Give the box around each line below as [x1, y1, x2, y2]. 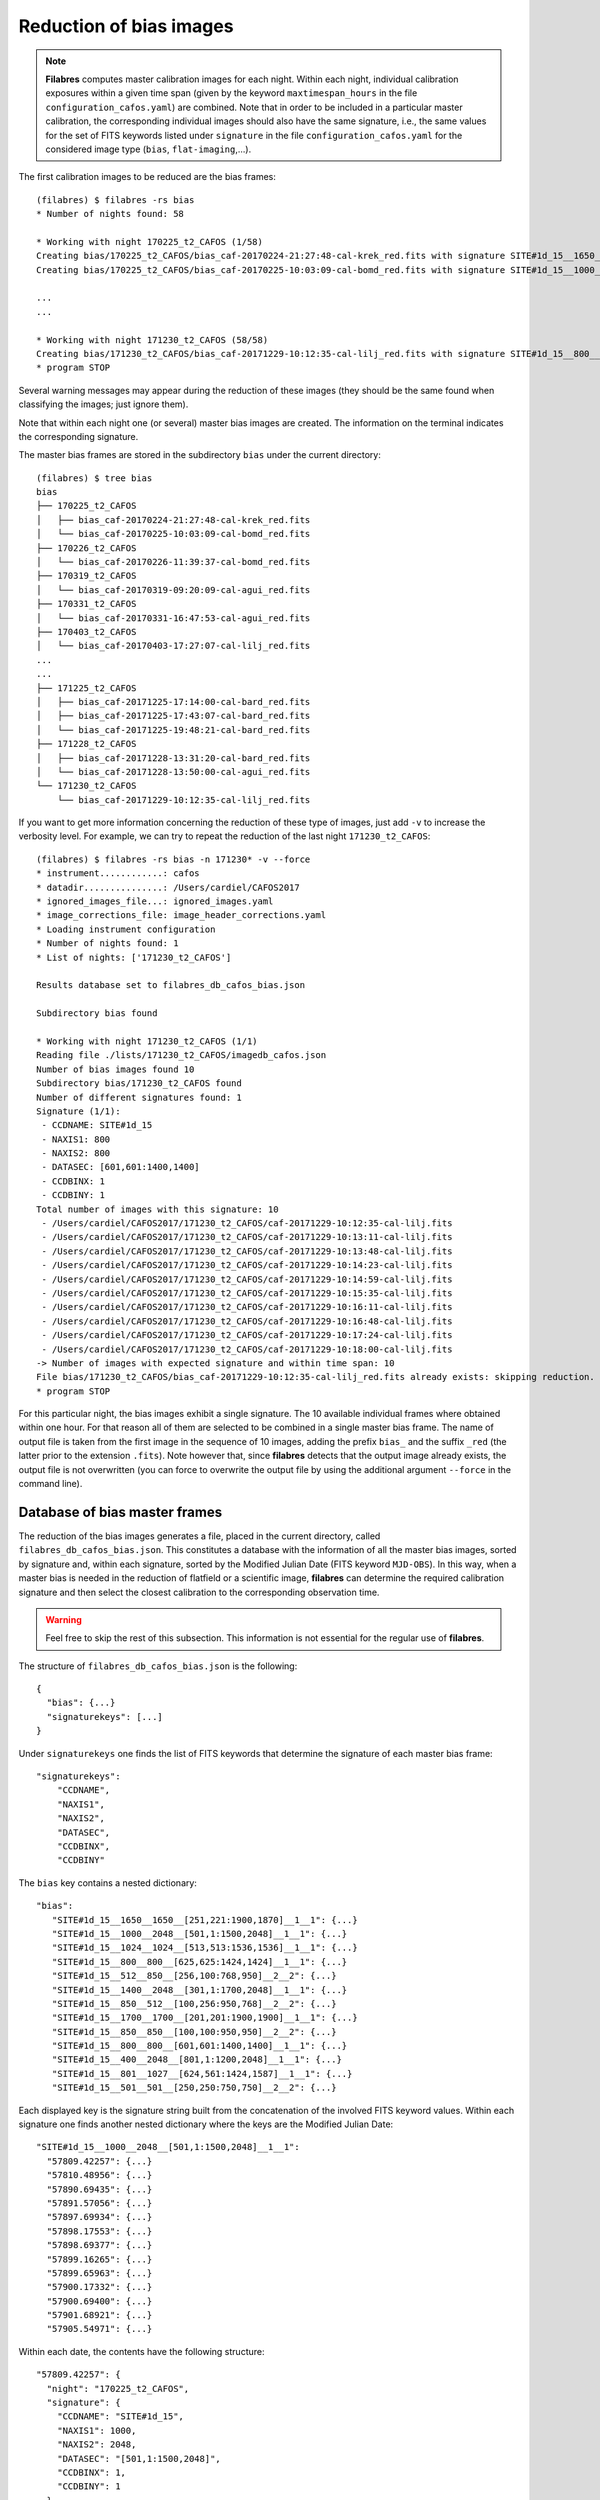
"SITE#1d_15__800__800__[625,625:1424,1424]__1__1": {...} [51, 1956, 348, 1967]
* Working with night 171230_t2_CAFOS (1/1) [36, 1035, 259, 1047]
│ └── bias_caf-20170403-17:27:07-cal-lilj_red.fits [36, 640, 311, 652]
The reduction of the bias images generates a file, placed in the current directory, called [18, 1530, 381, 1542]
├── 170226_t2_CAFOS [36, 542, 137, 554]
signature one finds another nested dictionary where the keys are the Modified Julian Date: [18, 2118, 394, 2130]
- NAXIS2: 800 [41, 1148, 111, 1159]
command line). [18, 1478, 83, 1490]
